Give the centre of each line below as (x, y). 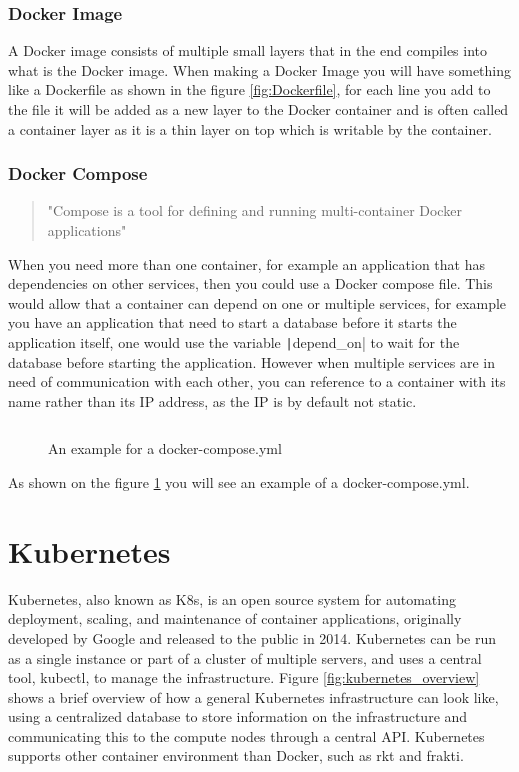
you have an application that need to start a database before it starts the (232, 322)
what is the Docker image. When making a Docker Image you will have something (260, 69)
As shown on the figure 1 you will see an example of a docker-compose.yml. (239, 482)
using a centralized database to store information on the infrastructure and (238, 716)
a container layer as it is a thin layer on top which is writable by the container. (250, 128)
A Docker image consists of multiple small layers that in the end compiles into (248, 50)
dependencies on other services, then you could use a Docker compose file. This (250, 283)
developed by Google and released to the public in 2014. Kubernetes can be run (252, 637)
